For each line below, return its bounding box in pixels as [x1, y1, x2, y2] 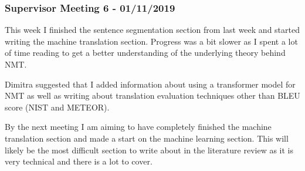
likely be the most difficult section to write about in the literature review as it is [5, 143, 293, 156]
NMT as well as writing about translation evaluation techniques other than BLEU [5, 89, 300, 102]
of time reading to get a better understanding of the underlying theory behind [5, 46, 286, 59]
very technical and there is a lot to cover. [5, 155, 152, 167]
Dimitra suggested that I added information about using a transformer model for [5, 78, 296, 90]
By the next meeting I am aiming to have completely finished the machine [5, 120, 272, 133]
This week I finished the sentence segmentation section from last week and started [5, 24, 300, 36]
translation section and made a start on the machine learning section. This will [5, 132, 289, 144]
